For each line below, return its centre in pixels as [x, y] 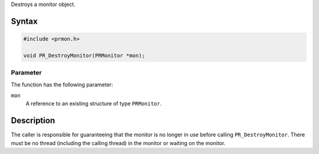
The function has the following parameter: [62, 84]
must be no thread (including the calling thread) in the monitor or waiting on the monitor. [118, 143]
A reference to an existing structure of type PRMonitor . [94, 104]
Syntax [24, 21]
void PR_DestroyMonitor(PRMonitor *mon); [84, 55]
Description [33, 121]
